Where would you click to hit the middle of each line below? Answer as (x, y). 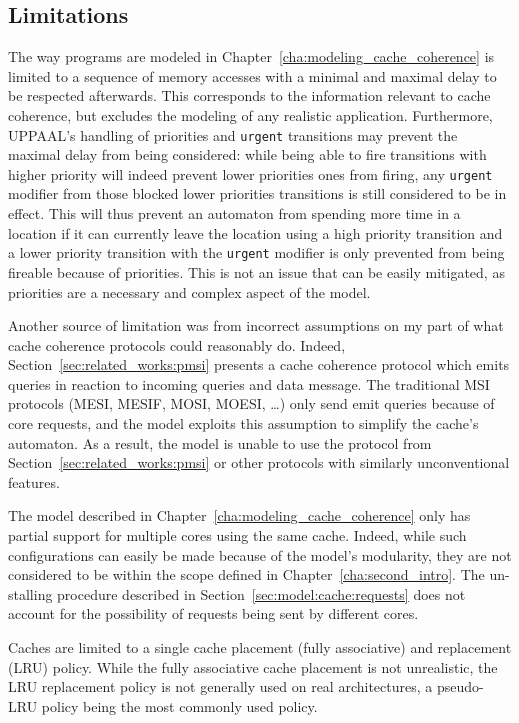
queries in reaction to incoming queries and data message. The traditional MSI (249, 383)
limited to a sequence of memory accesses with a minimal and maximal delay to (252, 75)
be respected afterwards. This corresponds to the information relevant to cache (249, 95)
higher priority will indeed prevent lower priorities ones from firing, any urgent (250, 173)
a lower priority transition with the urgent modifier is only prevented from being (256, 252)
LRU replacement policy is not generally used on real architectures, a (220, 686)
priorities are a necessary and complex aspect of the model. (189, 291)
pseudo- (460, 686)
